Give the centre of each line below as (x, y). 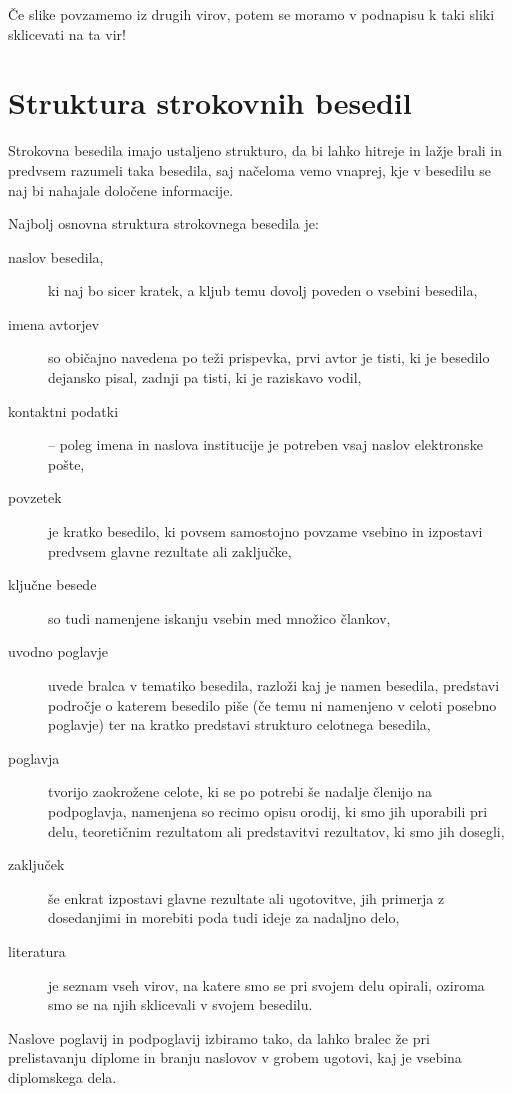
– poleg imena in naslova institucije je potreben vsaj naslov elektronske (265, 444)
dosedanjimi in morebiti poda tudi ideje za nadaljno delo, (224, 917)
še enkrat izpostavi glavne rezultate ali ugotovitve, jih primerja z (246, 897)
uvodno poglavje (58, 651)
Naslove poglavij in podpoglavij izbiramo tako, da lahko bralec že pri (219, 1037)
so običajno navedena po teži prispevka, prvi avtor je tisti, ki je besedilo (269, 357)
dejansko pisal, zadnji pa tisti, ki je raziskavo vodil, (205, 377)
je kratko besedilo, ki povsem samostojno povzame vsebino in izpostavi (265, 531)
